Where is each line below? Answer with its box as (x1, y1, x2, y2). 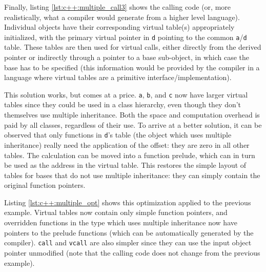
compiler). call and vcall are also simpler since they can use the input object (4, 237, 252, 248)
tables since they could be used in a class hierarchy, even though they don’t (4, 99, 241, 110)
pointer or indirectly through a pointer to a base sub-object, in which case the (4, 52, 250, 63)
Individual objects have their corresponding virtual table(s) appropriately (4, 22, 235, 32)
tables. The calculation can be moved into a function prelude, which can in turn (4, 149, 255, 160)
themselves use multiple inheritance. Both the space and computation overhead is (4, 109, 260, 120)
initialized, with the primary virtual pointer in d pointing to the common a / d (4, 31, 247, 42)
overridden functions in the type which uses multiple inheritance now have (4, 217, 237, 228)
